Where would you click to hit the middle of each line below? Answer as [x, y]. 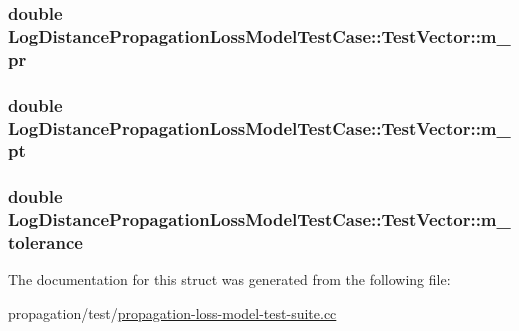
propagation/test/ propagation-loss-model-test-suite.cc [172, 313]
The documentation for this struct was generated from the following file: [229, 279]
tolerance [45, 242]
